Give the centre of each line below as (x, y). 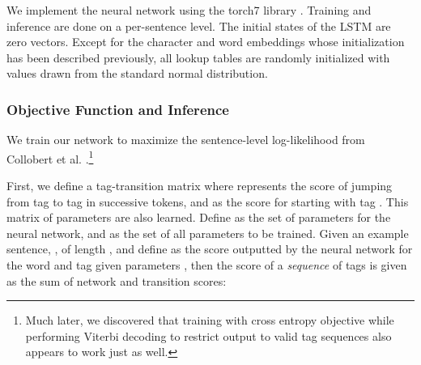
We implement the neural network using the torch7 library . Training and (189, 10)
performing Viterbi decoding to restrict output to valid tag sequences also (208, 335)
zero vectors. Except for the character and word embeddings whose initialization (206, 42)
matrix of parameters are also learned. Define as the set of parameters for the (199, 217)
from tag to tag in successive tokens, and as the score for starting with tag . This (208, 201)
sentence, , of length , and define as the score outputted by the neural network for (210, 249)
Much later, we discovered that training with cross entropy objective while (210, 320)
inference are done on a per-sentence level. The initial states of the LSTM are (199, 25)
